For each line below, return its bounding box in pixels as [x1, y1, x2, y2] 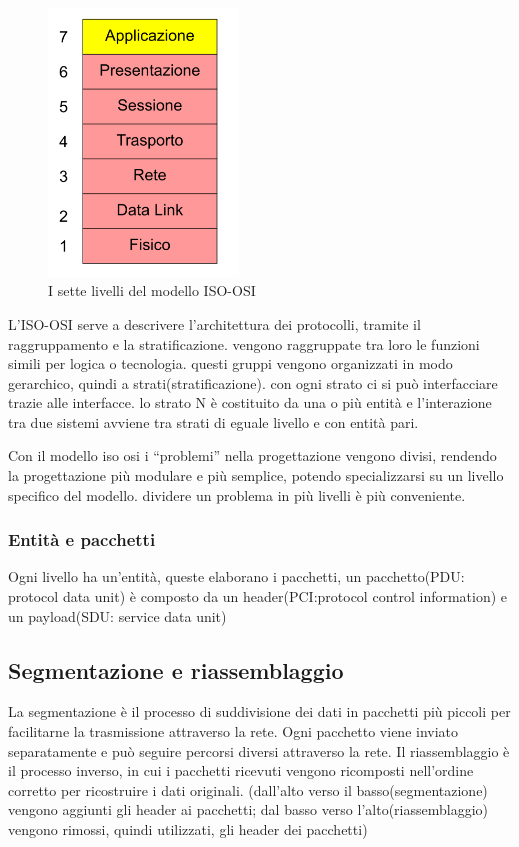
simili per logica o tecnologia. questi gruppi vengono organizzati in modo [8, 353, 453, 374]
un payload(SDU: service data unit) [8, 605, 227, 626]
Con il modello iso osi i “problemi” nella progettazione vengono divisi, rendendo [8, 445, 497, 466]
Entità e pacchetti [8, 527, 156, 552]
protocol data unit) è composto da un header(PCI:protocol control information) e [8, 586, 508, 607]
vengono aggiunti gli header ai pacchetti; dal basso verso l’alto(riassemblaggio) [8, 799, 489, 820]
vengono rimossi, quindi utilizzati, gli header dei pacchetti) [8, 819, 368, 840]
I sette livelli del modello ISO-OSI [48, 280, 256, 301]
